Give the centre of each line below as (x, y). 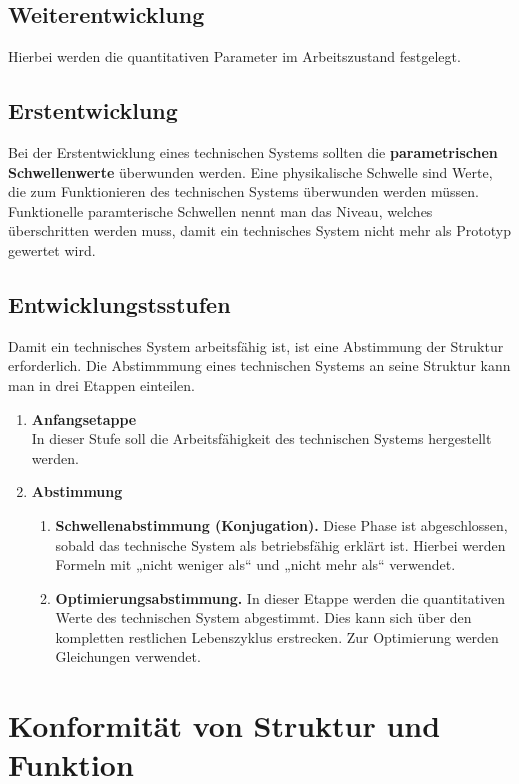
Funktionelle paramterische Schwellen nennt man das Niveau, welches (220, 210)
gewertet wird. (52, 249)
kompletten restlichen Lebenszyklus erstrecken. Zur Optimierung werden (277, 636)
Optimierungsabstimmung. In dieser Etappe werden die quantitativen (280, 597)
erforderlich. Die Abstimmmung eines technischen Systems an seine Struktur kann (259, 365)
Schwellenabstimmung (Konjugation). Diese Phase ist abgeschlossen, (281, 524)
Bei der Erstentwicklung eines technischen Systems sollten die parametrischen (253, 152)
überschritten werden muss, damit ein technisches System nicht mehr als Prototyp (259, 230)
